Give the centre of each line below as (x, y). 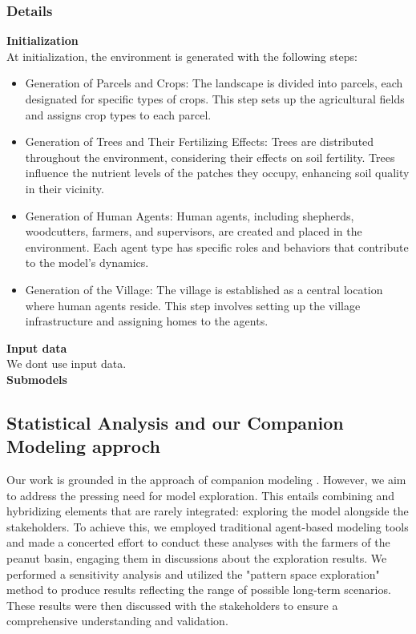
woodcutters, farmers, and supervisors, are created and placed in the (194, 231)
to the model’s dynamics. (87, 262)
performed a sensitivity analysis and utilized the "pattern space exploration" (193, 573)
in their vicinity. (65, 188)
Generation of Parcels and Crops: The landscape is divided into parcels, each (214, 83)
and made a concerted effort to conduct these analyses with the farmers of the (198, 542)
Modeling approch (83, 446)
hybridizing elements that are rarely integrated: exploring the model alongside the (208, 511)
